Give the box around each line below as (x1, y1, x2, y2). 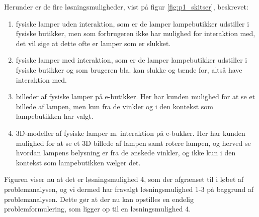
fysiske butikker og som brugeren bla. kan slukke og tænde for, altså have (16, 64, 242, 75)
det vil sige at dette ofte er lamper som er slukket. (16, 38, 171, 48)
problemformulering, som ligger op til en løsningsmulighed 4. (4, 203, 191, 214)
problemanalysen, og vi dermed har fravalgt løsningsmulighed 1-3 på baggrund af (4, 183, 254, 194)
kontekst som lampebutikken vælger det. (16, 157, 141, 167)
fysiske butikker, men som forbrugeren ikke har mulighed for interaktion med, (16, 28, 255, 39)
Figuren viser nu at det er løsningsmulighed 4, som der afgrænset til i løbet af (4, 174, 244, 184)
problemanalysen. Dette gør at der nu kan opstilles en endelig (4, 193, 194, 204)
